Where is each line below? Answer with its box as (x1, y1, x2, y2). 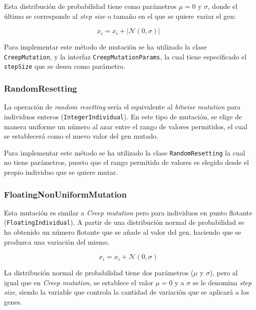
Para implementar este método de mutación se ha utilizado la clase (4, 42, 207, 52)
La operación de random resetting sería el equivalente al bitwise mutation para (4, 102, 241, 112)
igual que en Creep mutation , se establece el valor (4, 277, 154, 287)
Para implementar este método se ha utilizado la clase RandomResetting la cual (4, 147, 245, 157)
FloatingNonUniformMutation (4, 188, 127, 200)
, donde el (208, 1, 238, 11)
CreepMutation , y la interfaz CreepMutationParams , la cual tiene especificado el (4, 51, 247, 61)
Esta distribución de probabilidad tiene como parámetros (4, 1, 177, 11)
